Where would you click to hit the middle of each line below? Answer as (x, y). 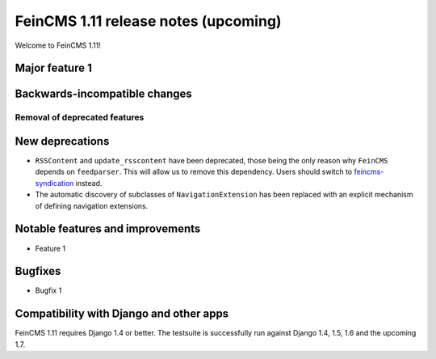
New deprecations (62, 141)
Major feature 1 (54, 68)
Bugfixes (38, 271)
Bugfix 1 (48, 290)
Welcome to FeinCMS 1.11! (58, 45)
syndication (55, 183)
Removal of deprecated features (80, 117)
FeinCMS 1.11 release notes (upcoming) (148, 21)
